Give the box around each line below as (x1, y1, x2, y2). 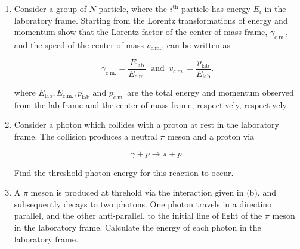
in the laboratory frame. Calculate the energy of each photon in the (14, 221, 261, 234)
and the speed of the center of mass (14, 38, 144, 51)
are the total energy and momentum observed (127, 86, 294, 99)
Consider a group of (14, 2, 86, 14)
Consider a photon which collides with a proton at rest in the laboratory (14, 118, 279, 131)
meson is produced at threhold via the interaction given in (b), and (30, 186, 276, 198)
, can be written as (162, 38, 231, 51)
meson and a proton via (167, 130, 255, 143)
